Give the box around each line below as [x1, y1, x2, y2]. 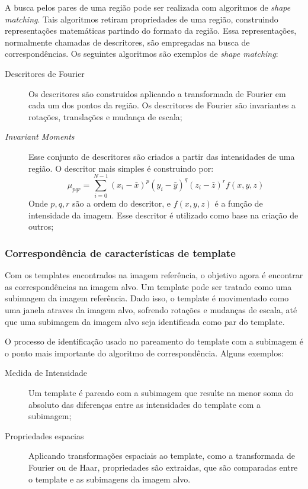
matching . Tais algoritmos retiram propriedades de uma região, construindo [5, 12, 278, 25]
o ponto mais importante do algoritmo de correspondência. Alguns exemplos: [5, 346, 284, 359]
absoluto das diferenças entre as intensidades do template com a [28, 398, 261, 410]
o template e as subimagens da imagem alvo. [28, 472, 191, 485]
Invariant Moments [5, 130, 75, 143]
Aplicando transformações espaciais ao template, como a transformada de [28, 449, 296, 462]
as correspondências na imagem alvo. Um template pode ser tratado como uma [5, 280, 292, 292]
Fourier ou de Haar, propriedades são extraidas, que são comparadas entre [28, 461, 298, 473]
